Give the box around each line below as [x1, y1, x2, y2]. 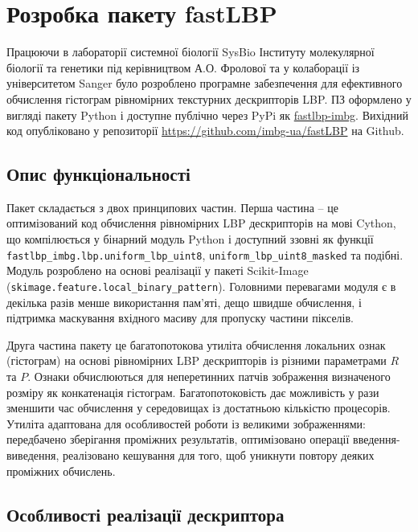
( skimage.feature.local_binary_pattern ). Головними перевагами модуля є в [6, 277, 396, 294]
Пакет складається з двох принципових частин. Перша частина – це [6, 198, 338, 215]
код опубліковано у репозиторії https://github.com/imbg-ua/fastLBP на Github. [6, 122, 404, 139]
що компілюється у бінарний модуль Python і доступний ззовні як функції [6, 231, 374, 248]
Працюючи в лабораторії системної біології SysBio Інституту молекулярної [6, 43, 375, 60]
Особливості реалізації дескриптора [6, 501, 285, 526]
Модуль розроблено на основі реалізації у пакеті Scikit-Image [6, 262, 309, 279]
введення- [353, 431, 400, 448]
